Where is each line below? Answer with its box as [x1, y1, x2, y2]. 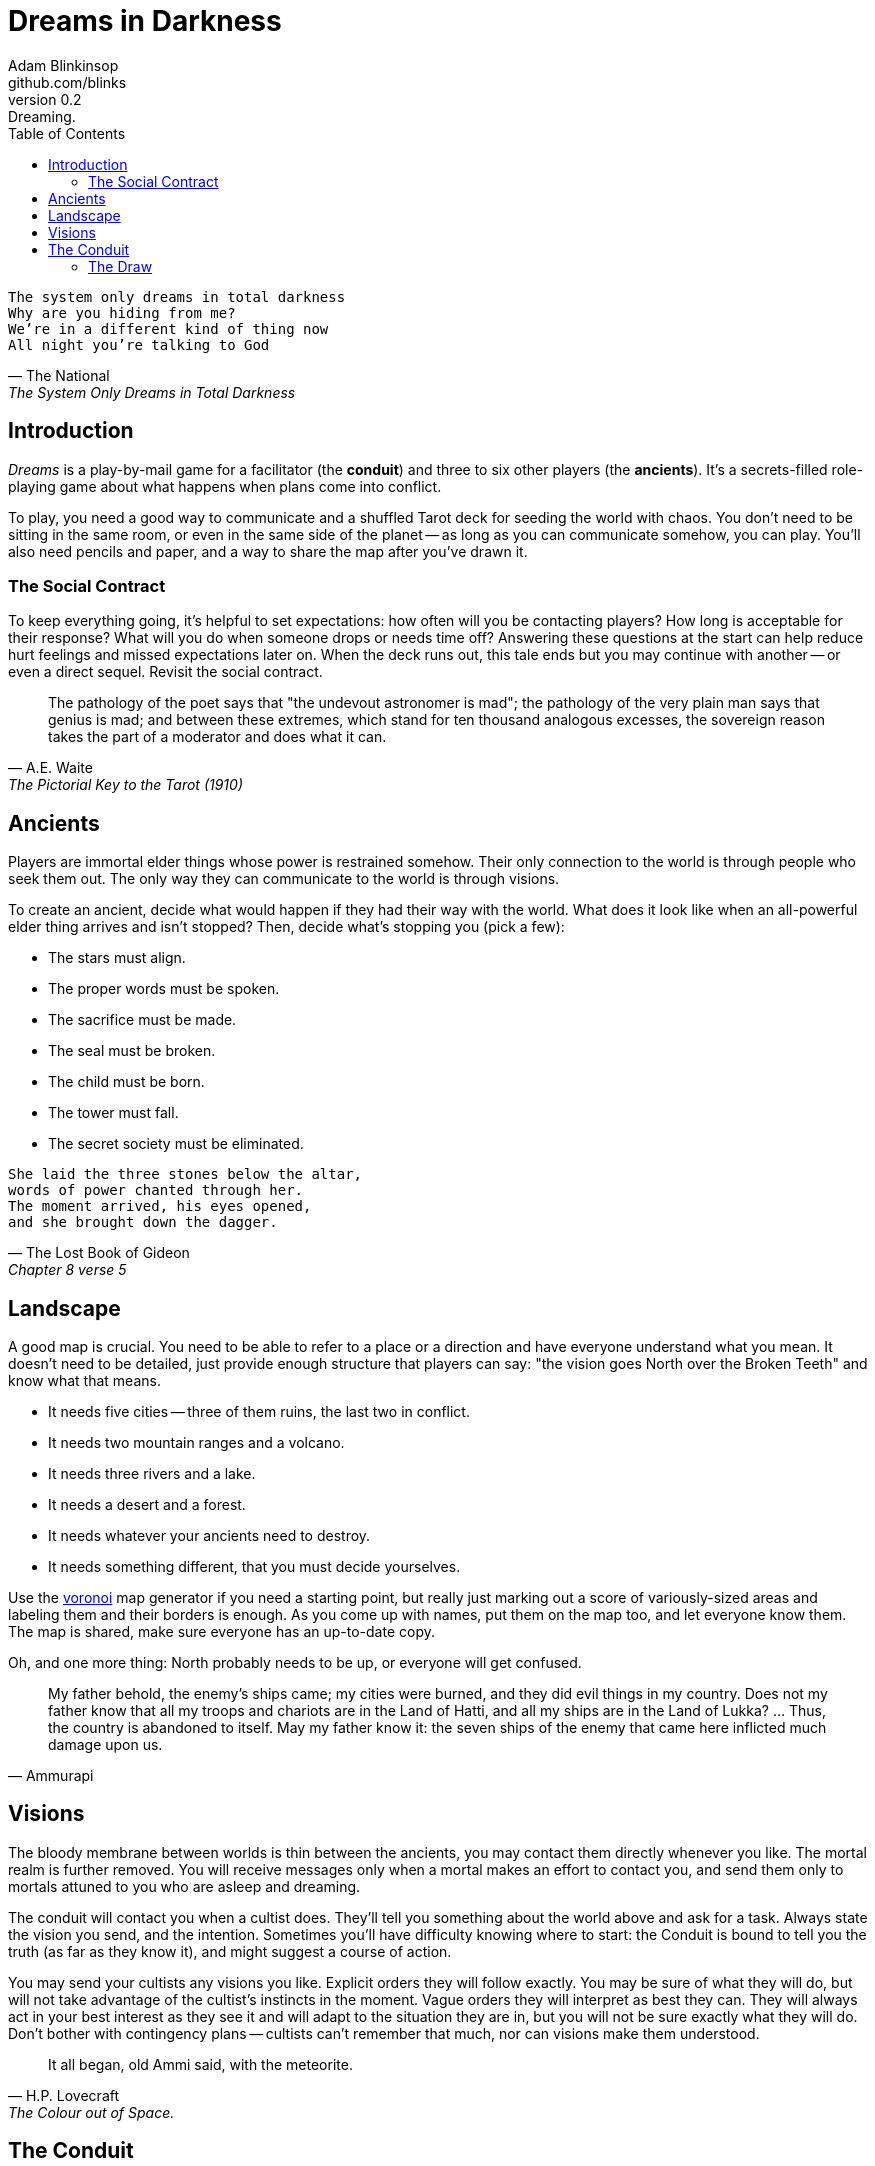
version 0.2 [8, 90, 82, 108]
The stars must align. [48, 949, 186, 967]
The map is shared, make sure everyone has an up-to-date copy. [8, 1623, 435, 1641]
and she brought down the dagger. [8, 1214, 278, 1231]
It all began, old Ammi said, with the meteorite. [48, 2055, 353, 2073]
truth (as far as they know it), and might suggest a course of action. [8, 1942, 452, 1960]
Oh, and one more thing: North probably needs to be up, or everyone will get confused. [8, 1654, 582, 1672]
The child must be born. [48, 1073, 205, 1091]
